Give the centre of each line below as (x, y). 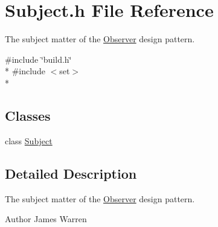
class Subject (29, 140)
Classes (28, 115)
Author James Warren (46, 219)
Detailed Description (71, 173)
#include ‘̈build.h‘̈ (38, 59)
